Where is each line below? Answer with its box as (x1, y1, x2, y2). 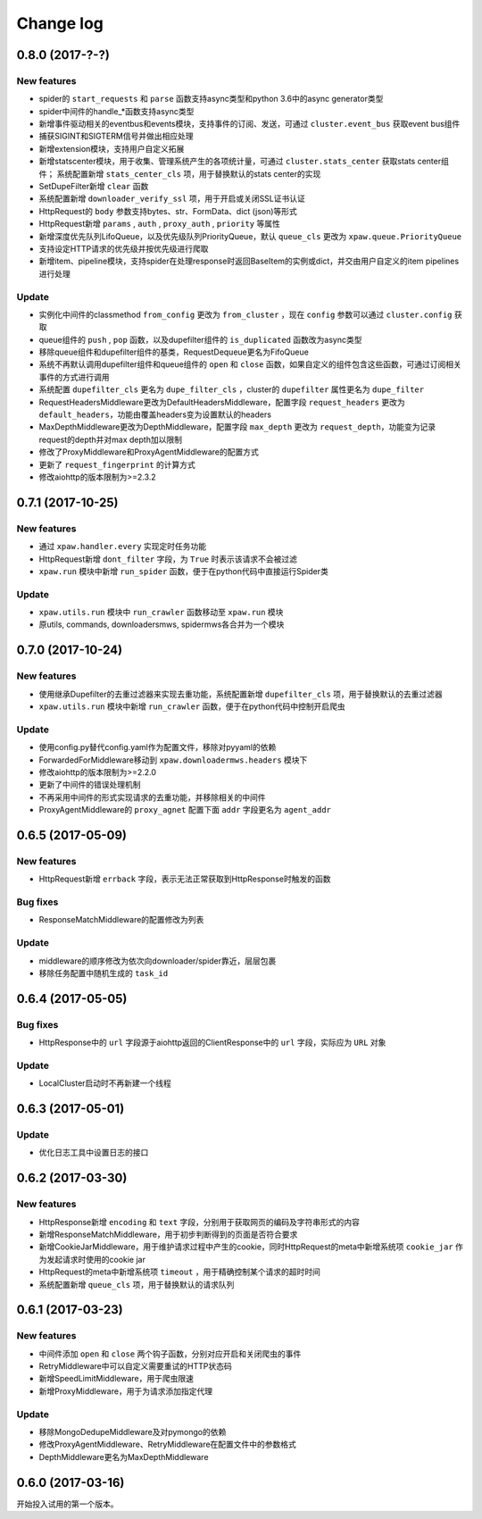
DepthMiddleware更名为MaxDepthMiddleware (38, 1451, 209, 1462)
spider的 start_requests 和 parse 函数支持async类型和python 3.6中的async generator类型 (38, 94, 384, 104)
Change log (16, 13, 104, 33)
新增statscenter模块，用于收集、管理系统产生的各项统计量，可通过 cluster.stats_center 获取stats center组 (38, 156, 450, 167)
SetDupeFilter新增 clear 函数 (38, 181, 149, 192)
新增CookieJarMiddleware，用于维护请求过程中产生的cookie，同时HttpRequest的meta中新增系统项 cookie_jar (38, 1241, 454, 1252)
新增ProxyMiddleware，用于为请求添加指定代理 (38, 1385, 213, 1397)
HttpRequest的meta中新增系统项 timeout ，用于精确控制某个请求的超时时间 (38, 1266, 321, 1277)
